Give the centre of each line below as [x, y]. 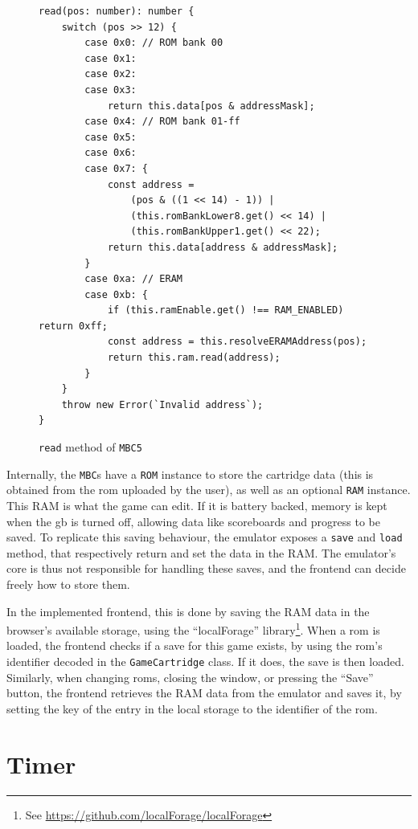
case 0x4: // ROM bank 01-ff [162, 122]
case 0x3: [111, 90]
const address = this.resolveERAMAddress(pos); [237, 342]
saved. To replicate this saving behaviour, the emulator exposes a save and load [205, 537]
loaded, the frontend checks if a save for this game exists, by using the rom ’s [195, 645]
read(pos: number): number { [117, 11]
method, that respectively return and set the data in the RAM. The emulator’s [201, 552]
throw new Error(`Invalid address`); [162, 404]
